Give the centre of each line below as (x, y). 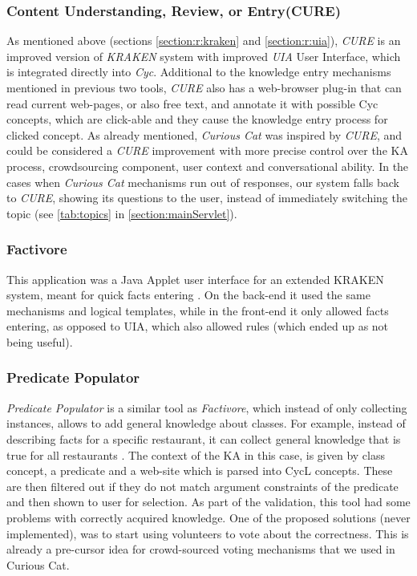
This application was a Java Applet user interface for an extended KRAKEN (195, 279)
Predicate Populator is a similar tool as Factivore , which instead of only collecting (207, 407)
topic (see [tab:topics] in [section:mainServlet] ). (122, 213)
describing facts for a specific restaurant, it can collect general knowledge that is (204, 438)
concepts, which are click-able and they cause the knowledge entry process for (197, 119)
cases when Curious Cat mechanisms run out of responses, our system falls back (203, 182)
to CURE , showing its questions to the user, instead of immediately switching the (207, 198)
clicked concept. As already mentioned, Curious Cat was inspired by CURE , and (204, 134)
